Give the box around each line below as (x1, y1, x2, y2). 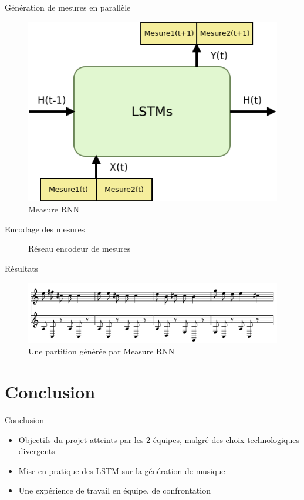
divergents (18, 445, 55, 457)
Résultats (5, 262, 39, 275)
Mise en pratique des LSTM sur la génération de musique (18, 464, 225, 477)
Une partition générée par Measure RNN (28, 345, 175, 357)
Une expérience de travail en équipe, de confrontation (18, 484, 211, 496)
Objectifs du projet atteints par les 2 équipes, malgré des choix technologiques (18, 433, 299, 445)
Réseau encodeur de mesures (28, 242, 131, 255)
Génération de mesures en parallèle (5, 1, 131, 13)
